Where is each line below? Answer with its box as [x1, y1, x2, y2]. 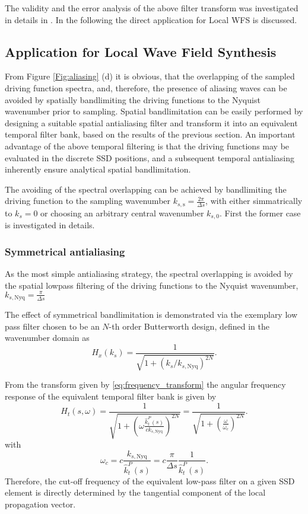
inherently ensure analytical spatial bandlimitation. [5, 163, 191, 175]
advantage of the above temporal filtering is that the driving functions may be [5, 139, 290, 152]
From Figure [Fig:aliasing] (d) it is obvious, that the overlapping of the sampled [5, 70, 295, 82]
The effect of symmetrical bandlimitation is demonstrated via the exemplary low [5, 308, 298, 321]
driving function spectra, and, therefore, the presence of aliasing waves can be [5, 81, 287, 94]
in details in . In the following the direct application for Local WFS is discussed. [5, 13, 297, 25]
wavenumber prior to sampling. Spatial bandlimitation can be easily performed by [5, 105, 303, 117]
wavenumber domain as [5, 331, 90, 344]
